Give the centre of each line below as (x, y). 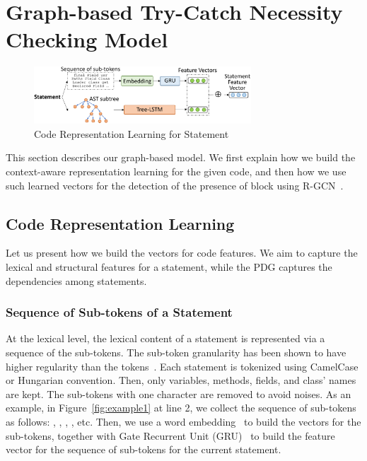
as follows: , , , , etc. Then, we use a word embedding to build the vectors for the (183, 422)
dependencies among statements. (76, 280)
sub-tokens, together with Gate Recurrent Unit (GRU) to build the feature (170, 435)
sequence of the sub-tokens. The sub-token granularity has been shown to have (176, 352)
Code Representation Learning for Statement (132, 133)
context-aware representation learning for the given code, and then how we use (176, 171)
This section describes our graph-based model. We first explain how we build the (181, 157)
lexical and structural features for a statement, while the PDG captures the (169, 267)
